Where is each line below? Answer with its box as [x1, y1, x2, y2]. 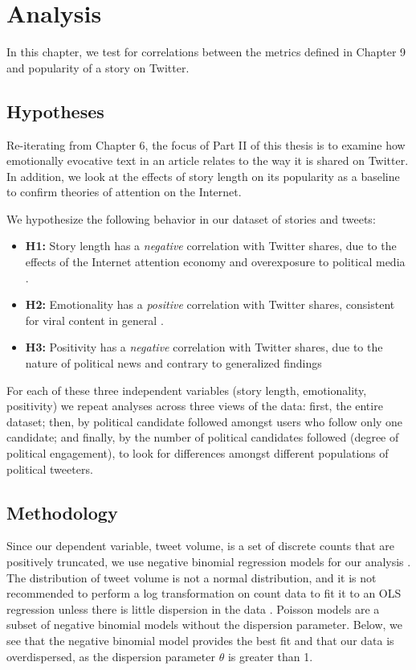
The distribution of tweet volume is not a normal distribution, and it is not [6, 569, 377, 586]
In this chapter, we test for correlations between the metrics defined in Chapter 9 [6, 43, 406, 60]
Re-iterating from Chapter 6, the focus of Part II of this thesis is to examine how [6, 136, 406, 153]
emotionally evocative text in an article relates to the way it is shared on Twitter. [6, 152, 409, 169]
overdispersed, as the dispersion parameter [6, 647, 215, 664]
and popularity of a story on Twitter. [6, 59, 190, 76]
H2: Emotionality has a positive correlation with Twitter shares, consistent [25, 296, 395, 313]
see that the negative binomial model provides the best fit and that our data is [6, 631, 394, 648]
